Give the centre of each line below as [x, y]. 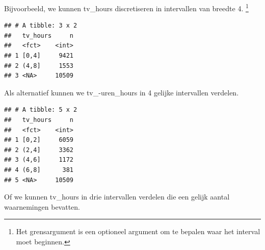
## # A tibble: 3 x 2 [41, 26]
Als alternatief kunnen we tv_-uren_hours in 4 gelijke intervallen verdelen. [122, 92]
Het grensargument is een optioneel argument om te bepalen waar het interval [138, 231]
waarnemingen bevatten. [42, 206]
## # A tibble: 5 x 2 [41, 110]
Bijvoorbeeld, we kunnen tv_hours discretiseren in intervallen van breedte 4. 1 [126, 7]
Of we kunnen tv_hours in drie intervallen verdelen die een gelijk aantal [117, 197]
